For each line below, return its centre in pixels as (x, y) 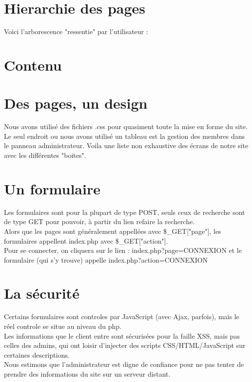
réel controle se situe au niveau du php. (63, 326)
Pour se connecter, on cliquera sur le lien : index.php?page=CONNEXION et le (123, 250)
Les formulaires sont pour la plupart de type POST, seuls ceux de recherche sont (125, 212)
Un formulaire (52, 188)
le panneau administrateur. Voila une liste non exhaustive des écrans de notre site (126, 145)
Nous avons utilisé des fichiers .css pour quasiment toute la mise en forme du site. (126, 126)
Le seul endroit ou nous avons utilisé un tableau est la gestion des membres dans (125, 136)
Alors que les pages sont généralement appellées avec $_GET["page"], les (113, 231)
